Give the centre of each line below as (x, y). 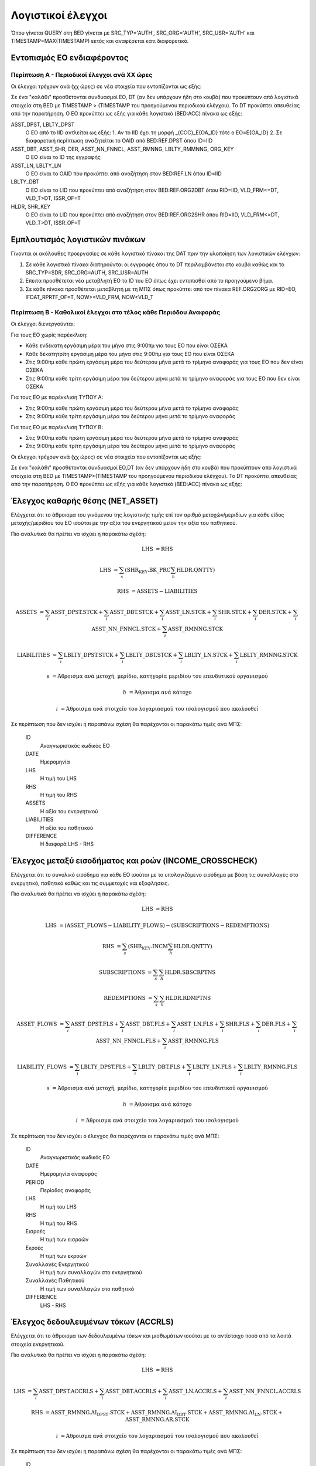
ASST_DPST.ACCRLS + (69, 1391)
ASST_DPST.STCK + (77, 612)
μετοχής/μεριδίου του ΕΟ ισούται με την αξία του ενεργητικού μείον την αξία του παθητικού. (124, 523)
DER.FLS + (276, 1024)
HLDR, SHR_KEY (31, 206)
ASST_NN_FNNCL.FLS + (128, 1041)
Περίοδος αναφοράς (66, 1190)
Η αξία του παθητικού (67, 827)
